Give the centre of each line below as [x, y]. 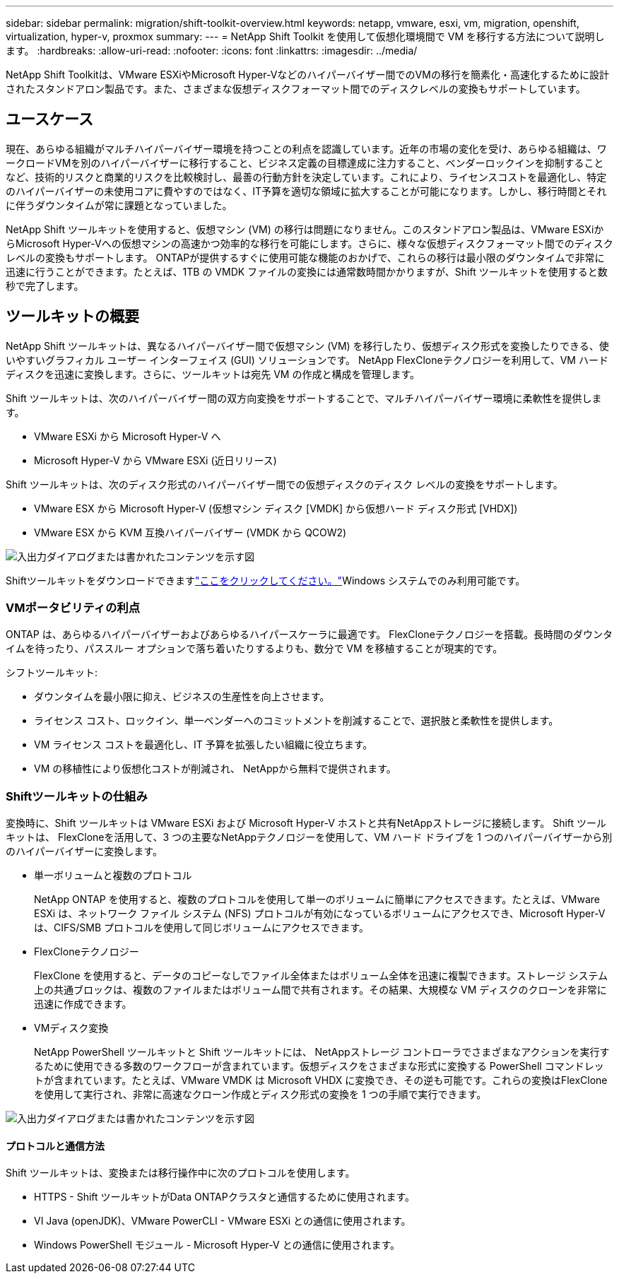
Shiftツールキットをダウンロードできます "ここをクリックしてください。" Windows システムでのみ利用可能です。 [266, 580]
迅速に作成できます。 [83, 1004]
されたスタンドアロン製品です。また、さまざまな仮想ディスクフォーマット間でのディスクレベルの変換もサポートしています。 [296, 89]
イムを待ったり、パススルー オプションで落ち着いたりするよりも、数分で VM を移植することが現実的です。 [254, 649]
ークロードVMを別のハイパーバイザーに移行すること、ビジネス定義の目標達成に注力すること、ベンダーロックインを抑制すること [305, 163]
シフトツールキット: [52, 673]
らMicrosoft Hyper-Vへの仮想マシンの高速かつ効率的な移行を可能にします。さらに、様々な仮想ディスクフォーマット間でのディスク [309, 243]
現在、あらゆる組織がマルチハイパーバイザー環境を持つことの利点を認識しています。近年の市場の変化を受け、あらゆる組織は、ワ [306, 148]
